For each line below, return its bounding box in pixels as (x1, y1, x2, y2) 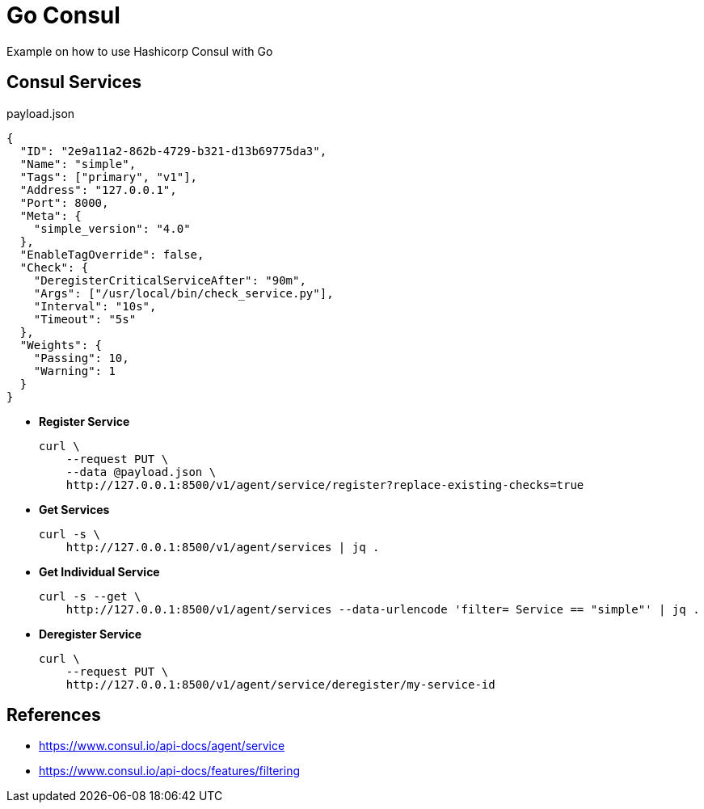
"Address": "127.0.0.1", (19, 183, 177, 196)
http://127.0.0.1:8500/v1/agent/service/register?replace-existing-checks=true (65, 478, 584, 491)
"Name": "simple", (19, 157, 137, 171)
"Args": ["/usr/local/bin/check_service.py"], (33, 286, 334, 300)
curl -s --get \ (39, 589, 141, 603)
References (6, 705, 101, 726)
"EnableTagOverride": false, (19, 247, 204, 261)
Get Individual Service (39, 564, 160, 579)
